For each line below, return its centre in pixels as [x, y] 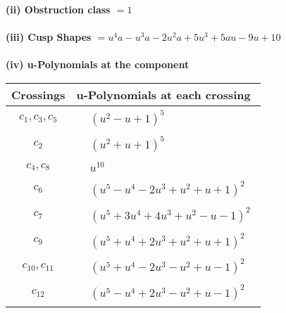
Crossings [38, 94]
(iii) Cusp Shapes [49, 37]
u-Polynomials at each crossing [163, 94]
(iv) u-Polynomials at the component [98, 64]
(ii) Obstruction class [58, 9]
